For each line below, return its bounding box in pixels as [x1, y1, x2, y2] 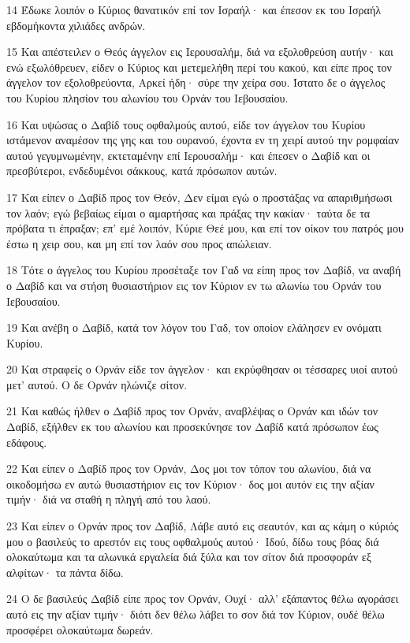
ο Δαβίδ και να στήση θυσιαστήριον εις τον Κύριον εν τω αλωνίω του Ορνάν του [6, 277, 382, 293]
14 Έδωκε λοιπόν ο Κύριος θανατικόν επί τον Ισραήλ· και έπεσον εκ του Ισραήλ [6, 2, 381, 17]
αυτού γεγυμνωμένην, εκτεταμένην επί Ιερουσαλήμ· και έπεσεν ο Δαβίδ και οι [6, 147, 371, 163]
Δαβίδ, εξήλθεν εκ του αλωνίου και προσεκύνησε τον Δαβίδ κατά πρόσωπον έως [6, 418, 378, 435]
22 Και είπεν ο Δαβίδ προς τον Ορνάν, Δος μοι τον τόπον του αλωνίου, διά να [6, 460, 371, 477]
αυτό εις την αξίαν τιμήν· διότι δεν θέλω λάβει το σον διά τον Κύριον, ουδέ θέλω [6, 606, 385, 622]
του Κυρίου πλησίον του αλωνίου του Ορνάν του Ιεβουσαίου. [6, 89, 289, 106]
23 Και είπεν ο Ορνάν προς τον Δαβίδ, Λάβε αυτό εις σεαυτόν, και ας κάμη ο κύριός [6, 518, 399, 534]
